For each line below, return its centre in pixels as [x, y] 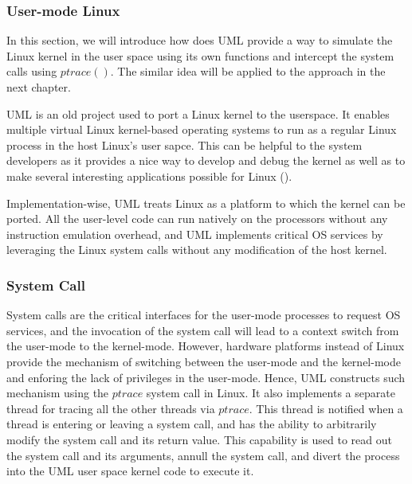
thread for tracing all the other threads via [111, 408]
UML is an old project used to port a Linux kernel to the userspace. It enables [198, 113]
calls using [32, 71]
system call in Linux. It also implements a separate [271, 393]
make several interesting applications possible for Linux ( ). [149, 176]
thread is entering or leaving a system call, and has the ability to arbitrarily [192, 424]
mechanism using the [58, 393]
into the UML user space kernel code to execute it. [130, 471]
